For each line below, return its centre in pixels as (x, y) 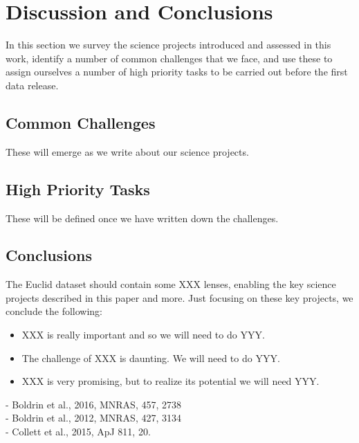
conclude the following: (54, 311)
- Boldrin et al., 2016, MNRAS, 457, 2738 (93, 404)
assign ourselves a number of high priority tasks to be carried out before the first (177, 72)
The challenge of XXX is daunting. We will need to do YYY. (151, 358)
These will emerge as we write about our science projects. (127, 151)
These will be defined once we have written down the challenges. (142, 218)
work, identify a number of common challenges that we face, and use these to (169, 58)
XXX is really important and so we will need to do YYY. (143, 335)
